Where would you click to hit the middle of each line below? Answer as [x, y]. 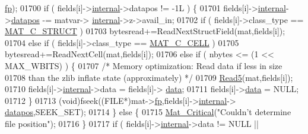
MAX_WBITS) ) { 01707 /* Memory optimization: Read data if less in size [144, 65]
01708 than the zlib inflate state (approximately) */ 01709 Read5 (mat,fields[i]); [149, 77]
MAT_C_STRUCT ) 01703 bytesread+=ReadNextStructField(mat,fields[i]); [145, 31]
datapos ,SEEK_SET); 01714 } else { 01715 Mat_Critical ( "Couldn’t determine [148, 112]
